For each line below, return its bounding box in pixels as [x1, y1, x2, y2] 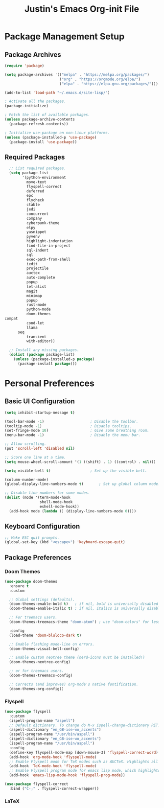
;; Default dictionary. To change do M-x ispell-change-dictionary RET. [9, 723, 161, 728]
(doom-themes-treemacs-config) [9, 673, 73, 678]
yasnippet [26, 230, 47, 234]
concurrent [26, 211, 49, 216]
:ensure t [9, 583, 29, 588]
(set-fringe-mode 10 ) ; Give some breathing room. [4, 428, 150, 433]
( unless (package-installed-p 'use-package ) [4, 135, 97, 140]
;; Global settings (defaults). [9, 597, 75, 602]
